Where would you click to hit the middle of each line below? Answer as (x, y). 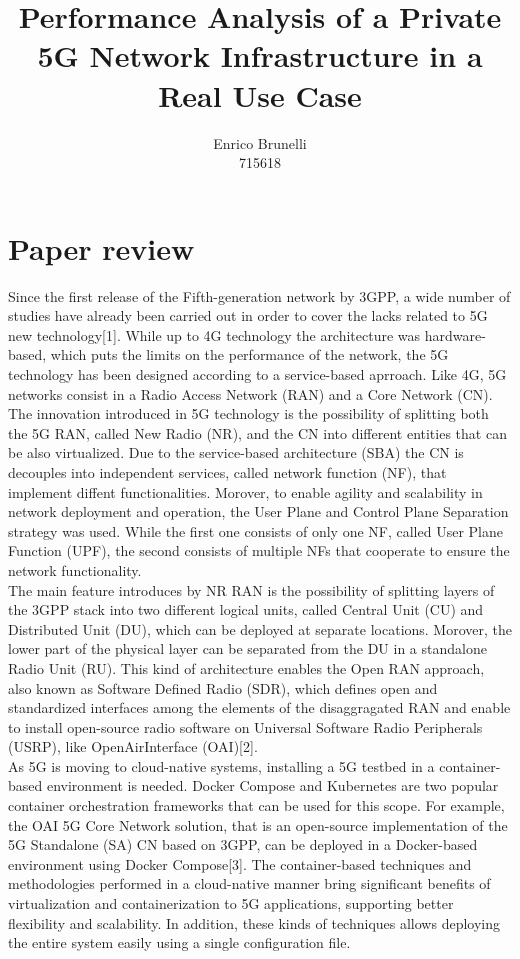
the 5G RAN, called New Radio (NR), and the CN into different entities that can (257, 432)
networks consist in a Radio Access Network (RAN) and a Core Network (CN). (250, 393)
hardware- (455, 334)
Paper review (101, 247)
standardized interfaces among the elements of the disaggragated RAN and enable (259, 707)
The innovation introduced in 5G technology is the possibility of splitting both (248, 413)
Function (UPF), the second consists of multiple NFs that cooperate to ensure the (259, 550)
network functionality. (75, 569)
